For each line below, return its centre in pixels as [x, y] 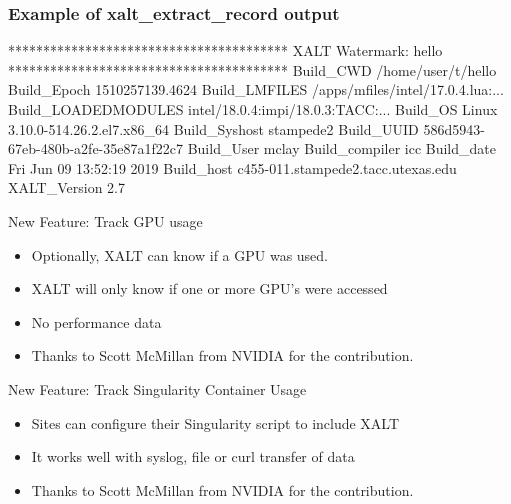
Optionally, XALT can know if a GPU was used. [180, 254]
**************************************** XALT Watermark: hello [225, 50]
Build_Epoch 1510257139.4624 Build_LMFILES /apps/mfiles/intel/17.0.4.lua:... [256, 89]
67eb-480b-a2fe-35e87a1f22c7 [95, 148]
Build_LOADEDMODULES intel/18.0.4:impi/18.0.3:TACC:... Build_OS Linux [253, 109]
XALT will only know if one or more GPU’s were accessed [209, 288]
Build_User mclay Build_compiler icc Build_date [341, 148]
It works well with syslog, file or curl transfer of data [193, 456]
